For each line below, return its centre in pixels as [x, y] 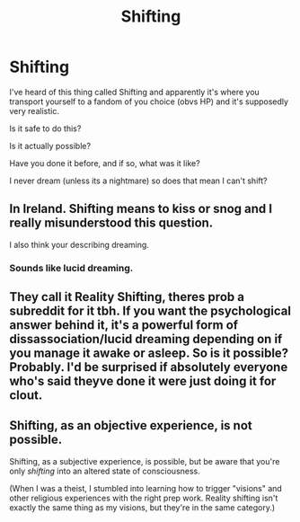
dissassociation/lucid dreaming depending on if [146, 339]
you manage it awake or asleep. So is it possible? [149, 354]
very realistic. [35, 111]
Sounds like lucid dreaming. [71, 268]
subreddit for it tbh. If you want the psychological [150, 311]
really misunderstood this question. [111, 223]
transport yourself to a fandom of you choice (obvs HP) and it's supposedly [149, 102]
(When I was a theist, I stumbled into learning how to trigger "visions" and [146, 488]
